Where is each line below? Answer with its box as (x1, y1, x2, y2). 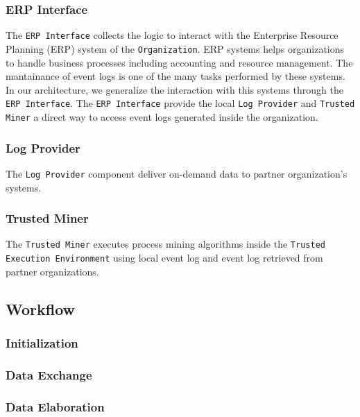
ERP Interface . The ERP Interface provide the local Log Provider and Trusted (6, 96, 355, 110)
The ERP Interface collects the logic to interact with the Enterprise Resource (6, 28, 338, 42)
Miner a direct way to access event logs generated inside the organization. (6, 109, 318, 124)
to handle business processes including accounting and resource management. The (6, 55, 353, 69)
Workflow (6, 298, 76, 319)
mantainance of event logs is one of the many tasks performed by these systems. (6, 69, 345, 83)
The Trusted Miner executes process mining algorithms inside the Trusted (6, 237, 325, 251)
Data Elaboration (6, 398, 105, 415)
